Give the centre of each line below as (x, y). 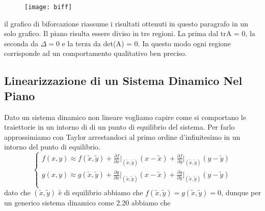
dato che (17, 192)
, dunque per (241, 192)
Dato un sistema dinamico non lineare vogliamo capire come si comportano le (125, 117)
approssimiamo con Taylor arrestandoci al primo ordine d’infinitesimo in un (122, 137)
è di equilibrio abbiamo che (101, 192)
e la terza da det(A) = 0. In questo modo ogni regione (147, 43)
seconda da (21, 43)
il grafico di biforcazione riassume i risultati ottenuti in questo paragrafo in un (126, 23)
